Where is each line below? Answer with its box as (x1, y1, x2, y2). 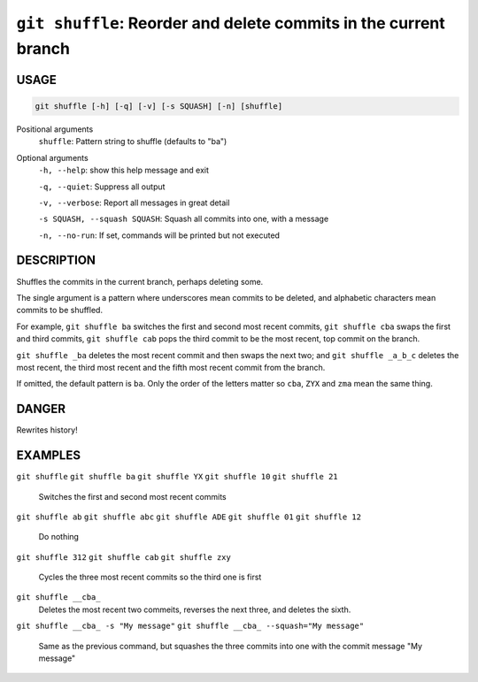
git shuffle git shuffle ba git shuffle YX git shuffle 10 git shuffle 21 (16, 471, 338, 482)
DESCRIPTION (16, 253, 96, 268)
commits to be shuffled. (16, 305, 104, 316)
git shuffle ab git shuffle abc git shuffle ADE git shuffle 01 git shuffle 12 (16, 511, 362, 522)
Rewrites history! (16, 425, 79, 435)
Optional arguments (16, 152, 89, 163)
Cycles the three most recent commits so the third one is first (38, 571, 262, 583)
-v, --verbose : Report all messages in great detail (38, 197, 230, 208)
